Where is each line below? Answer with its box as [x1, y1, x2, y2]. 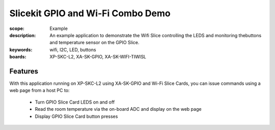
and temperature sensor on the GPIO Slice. [49, 40, 140, 46]
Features [9, 67, 38, 76]
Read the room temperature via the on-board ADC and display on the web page [35, 106, 202, 112]
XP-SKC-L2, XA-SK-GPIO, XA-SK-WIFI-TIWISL [49, 54, 147, 60]
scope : [9, 25, 25, 31]
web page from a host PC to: [9, 87, 70, 93]
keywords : [9, 46, 33, 53]
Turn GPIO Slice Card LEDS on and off [35, 99, 115, 105]
